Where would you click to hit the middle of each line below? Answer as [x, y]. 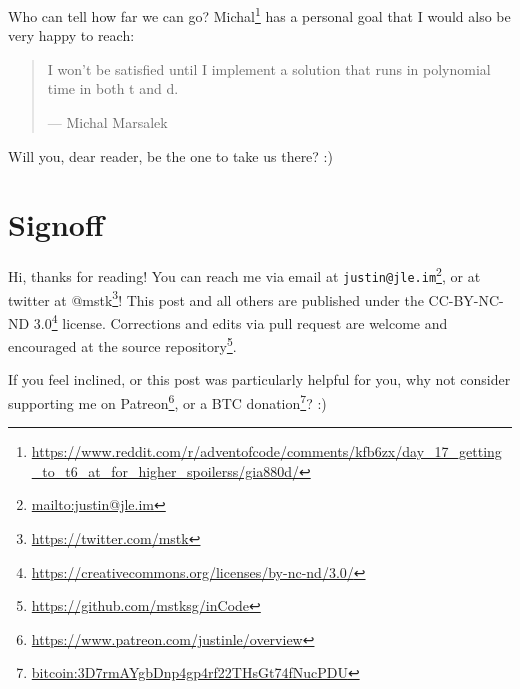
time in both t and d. [113, 88]
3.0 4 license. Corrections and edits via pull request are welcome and [240, 321]
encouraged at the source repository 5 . [122, 344]
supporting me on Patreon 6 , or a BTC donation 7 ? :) [167, 401]
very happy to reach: [71, 35]
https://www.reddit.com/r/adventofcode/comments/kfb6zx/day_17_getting [266, 451]
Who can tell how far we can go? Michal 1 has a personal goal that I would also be [259, 14]
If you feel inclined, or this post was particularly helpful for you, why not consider [259, 379]
